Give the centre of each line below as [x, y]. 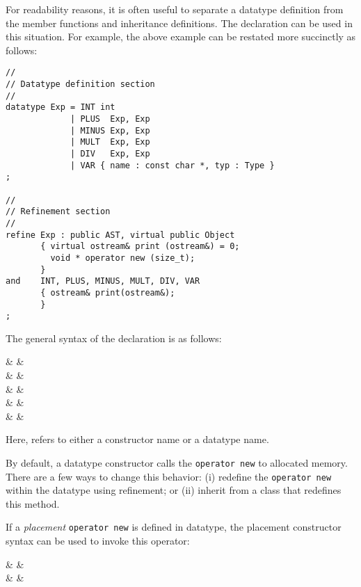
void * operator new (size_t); [123, 258]
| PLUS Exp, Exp [110, 119]
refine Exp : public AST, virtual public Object [120, 235]
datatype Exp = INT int [61, 107]
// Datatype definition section [80, 85]
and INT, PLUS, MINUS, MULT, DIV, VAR [103, 281]
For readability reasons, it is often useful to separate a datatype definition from [175, 9]
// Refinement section [58, 212]
